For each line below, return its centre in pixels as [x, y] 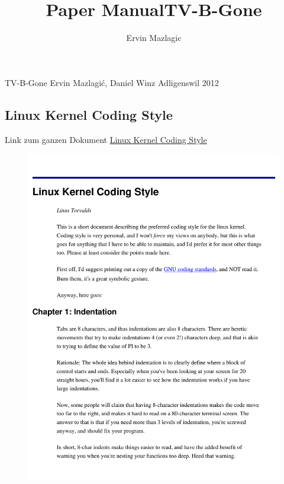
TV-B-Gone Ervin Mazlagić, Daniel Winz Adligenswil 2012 [112, 82]
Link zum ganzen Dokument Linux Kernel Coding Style [106, 139]
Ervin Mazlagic [154, 38]
